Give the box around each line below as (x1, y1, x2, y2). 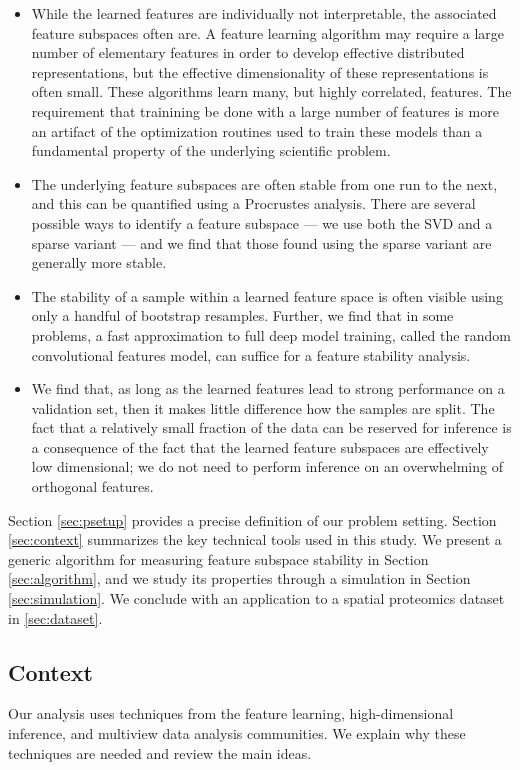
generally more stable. (31, 252, 167, 273)
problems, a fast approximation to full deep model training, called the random (31, 324, 511, 345)
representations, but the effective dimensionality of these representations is (31, 61, 489, 82)
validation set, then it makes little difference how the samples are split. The (31, 397, 495, 418)
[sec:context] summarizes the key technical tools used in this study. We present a (8, 529, 502, 550)
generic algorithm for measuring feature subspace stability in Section (8, 548, 429, 569)
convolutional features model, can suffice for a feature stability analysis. (31, 344, 471, 365)
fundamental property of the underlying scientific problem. (31, 140, 391, 161)
